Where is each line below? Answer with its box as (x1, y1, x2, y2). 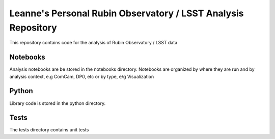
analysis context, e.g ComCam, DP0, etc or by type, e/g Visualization (9, 73, 154, 79)
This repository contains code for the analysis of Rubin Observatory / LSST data (9, 40, 178, 46)
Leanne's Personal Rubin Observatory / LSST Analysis (9, 8, 244, 19)
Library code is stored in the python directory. (9, 100, 106, 106)
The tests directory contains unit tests (9, 127, 89, 133)
